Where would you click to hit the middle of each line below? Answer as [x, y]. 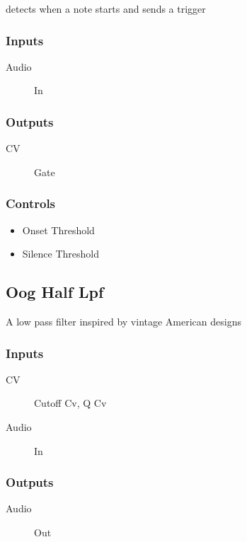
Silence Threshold [61, 254]
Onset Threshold [58, 230]
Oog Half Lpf [55, 292]
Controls [31, 203]
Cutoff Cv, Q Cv [70, 403]
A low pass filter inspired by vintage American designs [123, 322]
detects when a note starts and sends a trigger [106, 8]
